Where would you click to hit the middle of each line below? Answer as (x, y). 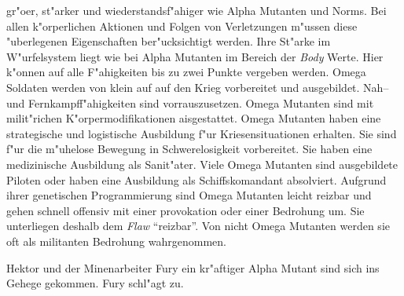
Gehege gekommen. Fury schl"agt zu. (95, 283)
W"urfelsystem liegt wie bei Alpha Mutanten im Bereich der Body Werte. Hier (195, 56)
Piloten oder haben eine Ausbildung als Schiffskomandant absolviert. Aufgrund (196, 179)
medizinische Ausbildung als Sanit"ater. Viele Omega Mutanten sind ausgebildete (202, 164)
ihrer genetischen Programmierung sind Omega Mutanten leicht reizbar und (189, 195)
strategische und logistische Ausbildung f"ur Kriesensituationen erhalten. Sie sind (202, 133)
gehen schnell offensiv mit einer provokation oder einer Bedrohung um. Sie (185, 210)
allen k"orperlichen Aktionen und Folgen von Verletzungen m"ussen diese (182, 26)
